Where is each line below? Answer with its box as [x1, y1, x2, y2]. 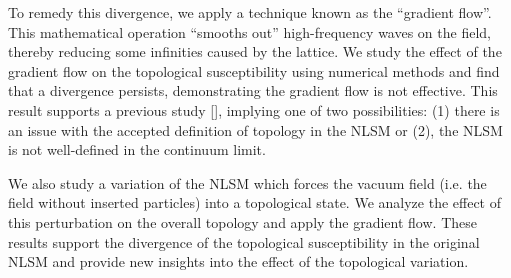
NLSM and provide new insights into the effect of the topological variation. [8, 251, 469, 272]
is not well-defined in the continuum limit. [8, 139, 266, 160]
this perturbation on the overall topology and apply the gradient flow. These [8, 211, 477, 232]
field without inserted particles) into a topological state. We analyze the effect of [8, 192, 502, 213]
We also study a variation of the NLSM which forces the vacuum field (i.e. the [8, 172, 487, 193]
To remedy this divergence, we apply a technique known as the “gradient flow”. [8, 2, 492, 22]
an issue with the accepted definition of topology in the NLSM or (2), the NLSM [8, 119, 503, 140]
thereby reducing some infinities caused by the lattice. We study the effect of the [8, 41, 502, 62]
